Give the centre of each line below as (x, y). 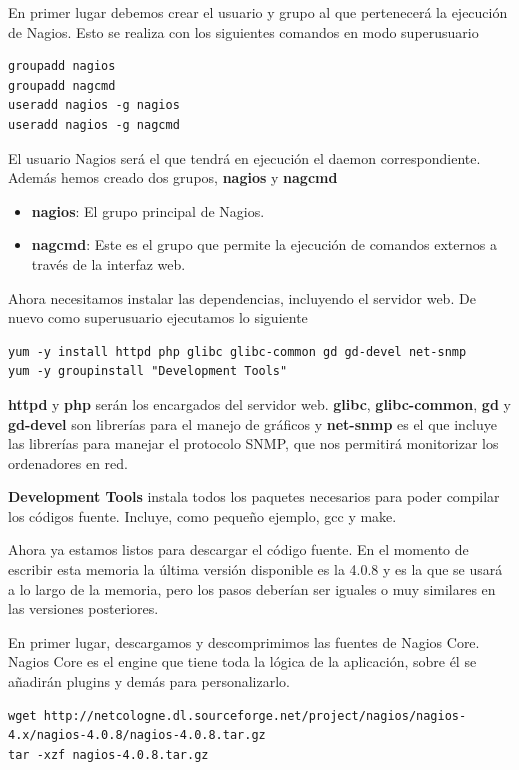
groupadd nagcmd (62, 85)
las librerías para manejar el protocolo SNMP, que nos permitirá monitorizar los (253, 443)
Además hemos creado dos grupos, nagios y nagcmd (173, 177)
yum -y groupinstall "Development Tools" (148, 371)
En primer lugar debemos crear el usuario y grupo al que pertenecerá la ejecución (258, 12)
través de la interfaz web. (108, 263)
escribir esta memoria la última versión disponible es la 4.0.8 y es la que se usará (255, 569)
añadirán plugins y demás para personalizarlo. (149, 681)
